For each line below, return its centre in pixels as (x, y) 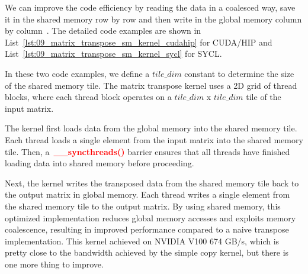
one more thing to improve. (54, 264)
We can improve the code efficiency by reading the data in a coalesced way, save (150, 7)
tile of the (264, 97)
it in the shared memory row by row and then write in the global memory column (153, 19)
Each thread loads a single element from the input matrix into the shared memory (154, 139)
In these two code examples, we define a (77, 73)
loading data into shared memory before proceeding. (100, 163)
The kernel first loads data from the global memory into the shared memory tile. (151, 128)
